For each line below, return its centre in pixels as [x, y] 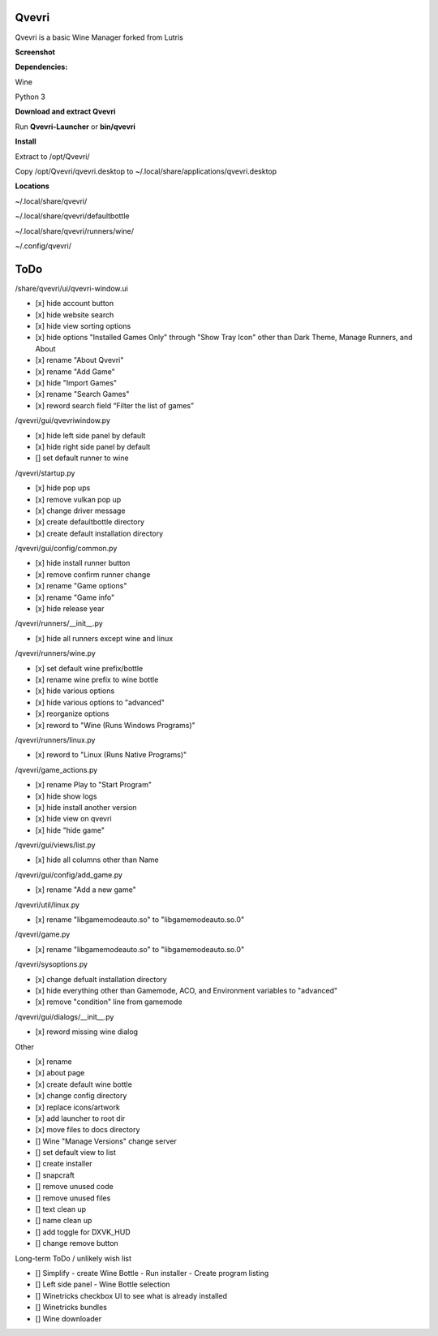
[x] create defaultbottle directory [90, 522]
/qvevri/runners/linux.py [55, 739]
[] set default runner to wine [82, 458]
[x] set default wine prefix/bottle [89, 668]
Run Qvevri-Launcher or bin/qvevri [75, 127]
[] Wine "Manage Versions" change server [106, 1141]
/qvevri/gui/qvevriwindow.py [63, 420]
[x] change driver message [80, 511]
